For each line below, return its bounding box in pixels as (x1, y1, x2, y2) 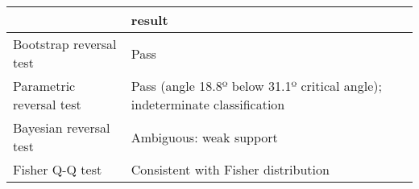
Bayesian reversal (13, 118, 110, 137)
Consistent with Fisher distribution (131, 160, 330, 179)
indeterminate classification (131, 95, 285, 113)
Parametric (13, 76, 76, 95)
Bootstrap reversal (13, 35, 117, 53)
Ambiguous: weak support (131, 127, 278, 146)
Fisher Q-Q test (13, 160, 102, 179)
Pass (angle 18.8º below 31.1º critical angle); (131, 76, 382, 95)
